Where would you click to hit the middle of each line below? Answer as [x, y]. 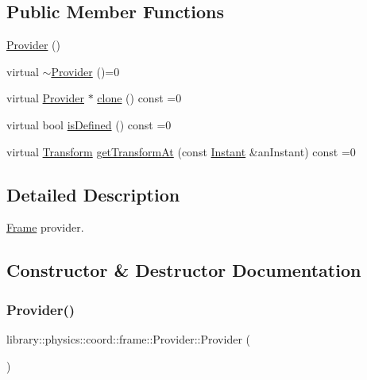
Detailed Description [93, 194]
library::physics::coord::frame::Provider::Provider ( [129, 338]
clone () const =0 [139, 98]
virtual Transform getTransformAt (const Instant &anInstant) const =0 [181, 151]
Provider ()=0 [85, 71]
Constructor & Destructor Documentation [184, 270]
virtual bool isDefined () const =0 [89, 124]
